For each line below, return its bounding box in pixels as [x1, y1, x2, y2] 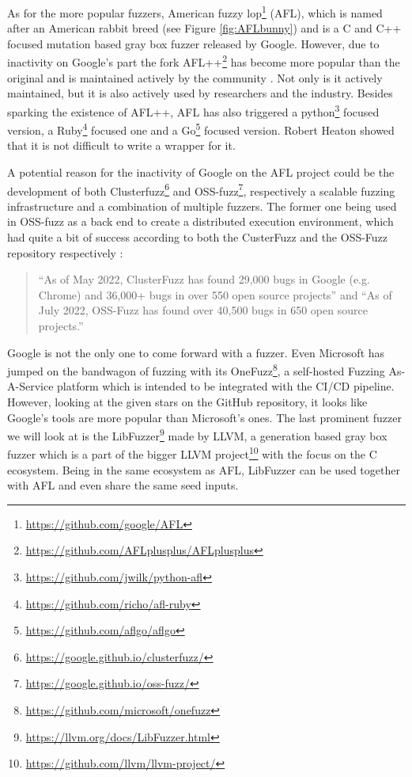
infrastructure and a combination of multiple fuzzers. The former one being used [7, 197, 397, 214]
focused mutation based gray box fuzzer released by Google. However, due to [7, 35, 380, 51]
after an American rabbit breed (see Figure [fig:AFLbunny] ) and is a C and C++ [7, 20, 402, 36]
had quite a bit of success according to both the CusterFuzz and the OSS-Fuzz [7, 229, 388, 245]
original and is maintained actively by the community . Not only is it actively [7, 69, 383, 86]
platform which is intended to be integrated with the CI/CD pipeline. [57, 378, 395, 394]
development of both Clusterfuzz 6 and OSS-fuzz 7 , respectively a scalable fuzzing [7, 180, 395, 199]
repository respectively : [7, 244, 123, 261]
